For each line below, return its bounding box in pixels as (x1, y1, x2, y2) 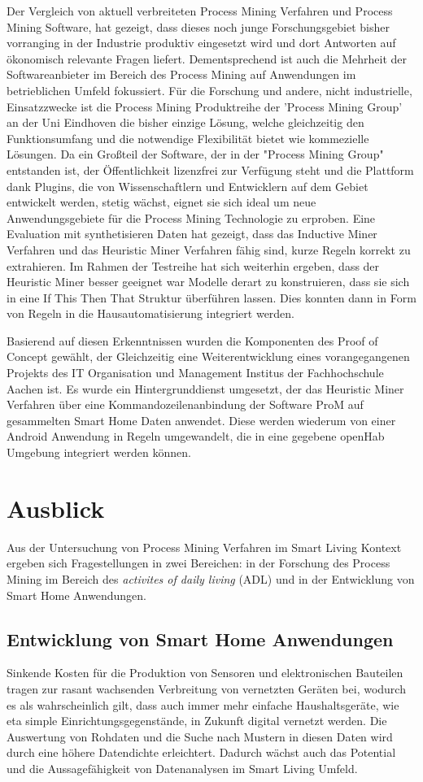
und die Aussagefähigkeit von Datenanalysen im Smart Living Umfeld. (7, 759, 358, 776)
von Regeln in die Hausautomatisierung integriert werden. (7, 305, 295, 322)
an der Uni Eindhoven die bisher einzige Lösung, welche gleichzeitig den (7, 114, 364, 131)
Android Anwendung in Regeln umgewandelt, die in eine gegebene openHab (7, 428, 385, 445)
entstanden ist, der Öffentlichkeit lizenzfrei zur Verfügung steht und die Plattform (7, 161, 414, 178)
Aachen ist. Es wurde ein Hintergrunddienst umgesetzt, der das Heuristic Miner (7, 380, 404, 397)
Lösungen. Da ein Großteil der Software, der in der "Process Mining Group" (7, 146, 384, 163)
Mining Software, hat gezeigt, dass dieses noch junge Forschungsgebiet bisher (7, 18, 390, 35)
